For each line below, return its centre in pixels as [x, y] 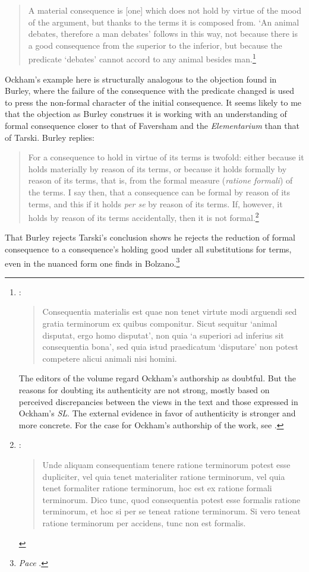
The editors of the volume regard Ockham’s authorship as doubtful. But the [157, 378]
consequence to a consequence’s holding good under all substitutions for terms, [148, 249]
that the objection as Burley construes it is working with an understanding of [146, 114]
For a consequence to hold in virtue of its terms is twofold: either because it [166, 157]
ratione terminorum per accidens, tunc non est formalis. [144, 522]
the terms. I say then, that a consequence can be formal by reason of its [159, 192]
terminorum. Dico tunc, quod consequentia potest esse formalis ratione [171, 499]
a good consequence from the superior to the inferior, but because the [155, 45]
